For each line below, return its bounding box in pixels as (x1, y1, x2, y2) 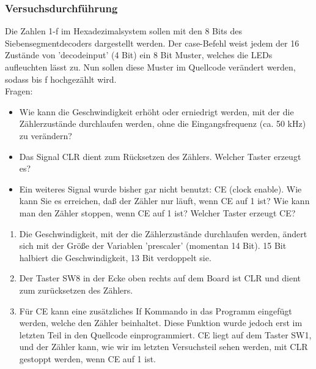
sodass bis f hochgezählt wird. (5, 72, 117, 85)
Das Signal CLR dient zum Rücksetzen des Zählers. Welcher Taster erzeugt (19, 150, 301, 162)
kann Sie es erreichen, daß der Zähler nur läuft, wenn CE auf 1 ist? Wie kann (19, 194, 310, 207)
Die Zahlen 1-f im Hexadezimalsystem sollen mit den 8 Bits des (5, 25, 243, 37)
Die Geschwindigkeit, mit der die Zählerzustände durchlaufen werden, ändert (19, 227, 307, 240)
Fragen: (5, 85, 33, 97)
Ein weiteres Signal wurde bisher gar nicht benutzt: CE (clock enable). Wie (19, 182, 302, 195)
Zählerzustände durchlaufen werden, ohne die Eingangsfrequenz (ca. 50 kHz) (19, 117, 306, 130)
